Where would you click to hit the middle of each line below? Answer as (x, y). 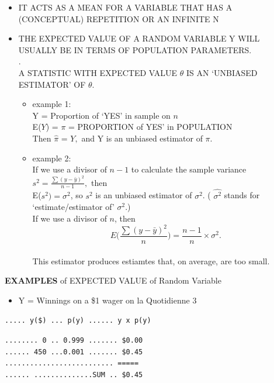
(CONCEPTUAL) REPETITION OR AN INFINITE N (119, 18)
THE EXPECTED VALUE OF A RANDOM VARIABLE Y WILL (139, 38)
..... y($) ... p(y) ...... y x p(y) (78, 321)
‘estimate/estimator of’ (73, 207)
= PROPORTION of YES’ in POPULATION (150, 127)
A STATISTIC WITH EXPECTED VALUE (98, 72)
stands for (242, 195)
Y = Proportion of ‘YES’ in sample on (101, 115)
